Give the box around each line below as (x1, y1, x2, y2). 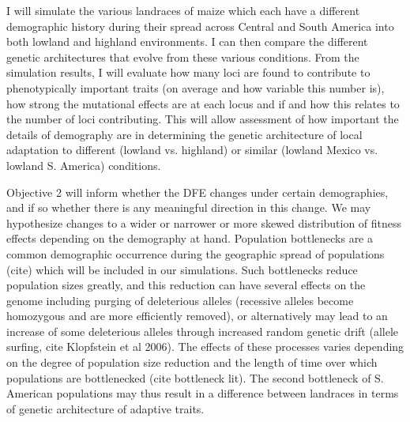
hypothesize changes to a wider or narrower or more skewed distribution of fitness (6, 214, 402, 231)
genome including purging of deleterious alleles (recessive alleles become (6, 292, 354, 308)
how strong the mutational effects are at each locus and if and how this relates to (6, 95, 400, 111)
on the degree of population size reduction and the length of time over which (6, 354, 378, 371)
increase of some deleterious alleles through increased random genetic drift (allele (6, 322, 399, 339)
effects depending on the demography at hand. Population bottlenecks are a (6, 230, 374, 247)
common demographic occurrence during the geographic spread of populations (6, 245, 385, 262)
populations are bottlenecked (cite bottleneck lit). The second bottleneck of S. (6, 369, 384, 386)
